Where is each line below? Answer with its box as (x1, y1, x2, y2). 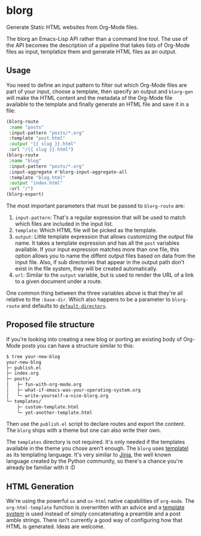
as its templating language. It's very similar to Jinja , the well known (6, 451, 172, 458)
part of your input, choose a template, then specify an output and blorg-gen (6, 88, 193, 95)
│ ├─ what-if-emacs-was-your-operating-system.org (6, 387, 141, 393)
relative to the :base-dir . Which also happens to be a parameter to (6, 296, 171, 303)
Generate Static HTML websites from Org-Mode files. (6, 23, 139, 31)
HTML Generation (6, 481, 74, 491)
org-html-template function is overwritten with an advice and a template (6, 504, 185, 511)
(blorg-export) (6, 191, 44, 197)
